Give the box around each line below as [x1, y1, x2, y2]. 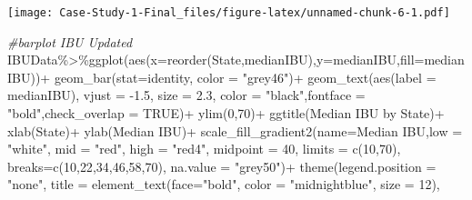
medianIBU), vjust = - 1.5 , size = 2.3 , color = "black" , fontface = [7, 85, 366, 105]
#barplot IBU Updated [7, 32, 133, 51]
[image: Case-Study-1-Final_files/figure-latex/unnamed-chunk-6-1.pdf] [7, 6, 450, 19]
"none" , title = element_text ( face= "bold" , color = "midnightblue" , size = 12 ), [7, 175, 440, 194]
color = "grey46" [196, 67, 289, 86]
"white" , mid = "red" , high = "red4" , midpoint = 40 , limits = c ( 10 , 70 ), [7, 139, 401, 158]
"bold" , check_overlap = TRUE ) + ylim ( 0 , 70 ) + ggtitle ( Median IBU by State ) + [7, 104, 445, 123]
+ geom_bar [40, 67, 112, 86]
